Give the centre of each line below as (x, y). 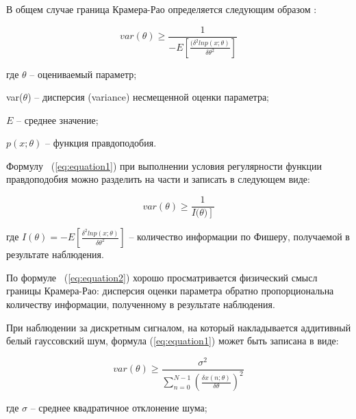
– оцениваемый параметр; (83, 74)
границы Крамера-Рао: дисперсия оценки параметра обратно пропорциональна (170, 291)
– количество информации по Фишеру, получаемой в (239, 237)
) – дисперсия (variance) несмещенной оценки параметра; (149, 97)
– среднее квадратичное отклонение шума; (119, 408)
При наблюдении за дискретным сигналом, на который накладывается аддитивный (179, 327)
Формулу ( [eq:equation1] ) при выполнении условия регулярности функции (164, 165)
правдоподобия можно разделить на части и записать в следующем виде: (158, 179)
